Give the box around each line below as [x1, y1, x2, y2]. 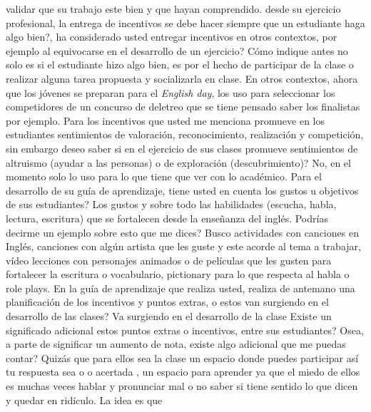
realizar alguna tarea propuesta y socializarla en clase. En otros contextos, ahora [6, 71, 358, 86]
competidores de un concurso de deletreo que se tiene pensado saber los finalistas [6, 99, 360, 114]
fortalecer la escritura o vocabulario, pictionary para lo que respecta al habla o [6, 267, 350, 282]
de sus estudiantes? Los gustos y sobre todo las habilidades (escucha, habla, [6, 197, 337, 212]
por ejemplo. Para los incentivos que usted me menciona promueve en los [6, 113, 325, 128]
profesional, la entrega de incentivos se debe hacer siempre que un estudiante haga [6, 15, 365, 30]
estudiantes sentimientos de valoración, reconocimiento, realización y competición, [6, 127, 364, 142]
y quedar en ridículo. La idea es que [6, 392, 163, 407]
